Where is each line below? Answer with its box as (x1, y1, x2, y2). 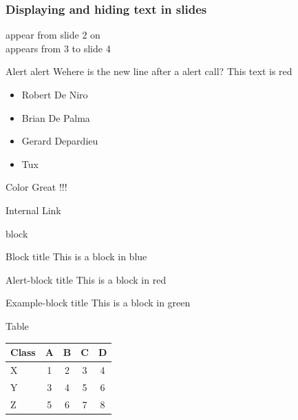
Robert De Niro (21, 87, 88, 101)
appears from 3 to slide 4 (6, 41, 111, 55)
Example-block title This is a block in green (6, 295, 191, 310)
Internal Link (6, 202, 61, 217)
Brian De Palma (21, 110, 90, 125)
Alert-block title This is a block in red (6, 272, 167, 286)
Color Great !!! (6, 180, 67, 194)
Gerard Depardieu (21, 134, 98, 148)
